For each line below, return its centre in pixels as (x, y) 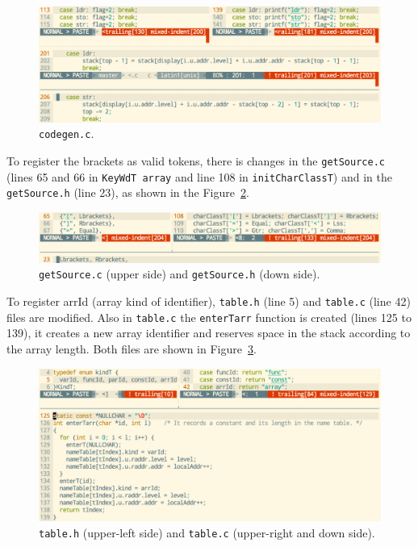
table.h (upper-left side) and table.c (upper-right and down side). (207, 532)
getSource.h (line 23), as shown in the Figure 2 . (128, 192)
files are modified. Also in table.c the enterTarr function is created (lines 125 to (209, 317)
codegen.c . (67, 134)
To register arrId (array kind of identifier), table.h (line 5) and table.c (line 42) (209, 301)
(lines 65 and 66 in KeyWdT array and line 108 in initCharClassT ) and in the (199, 176)
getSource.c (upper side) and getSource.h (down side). (180, 274)
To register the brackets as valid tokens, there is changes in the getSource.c (196, 160)
